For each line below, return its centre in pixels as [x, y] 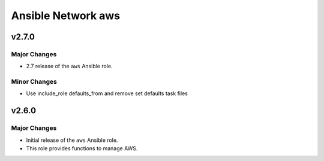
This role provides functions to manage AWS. [82, 148]
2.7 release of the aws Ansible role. [69, 66]
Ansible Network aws [66, 16]
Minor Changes [34, 82]
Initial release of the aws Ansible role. [72, 140]
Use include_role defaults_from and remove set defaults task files [107, 93]
